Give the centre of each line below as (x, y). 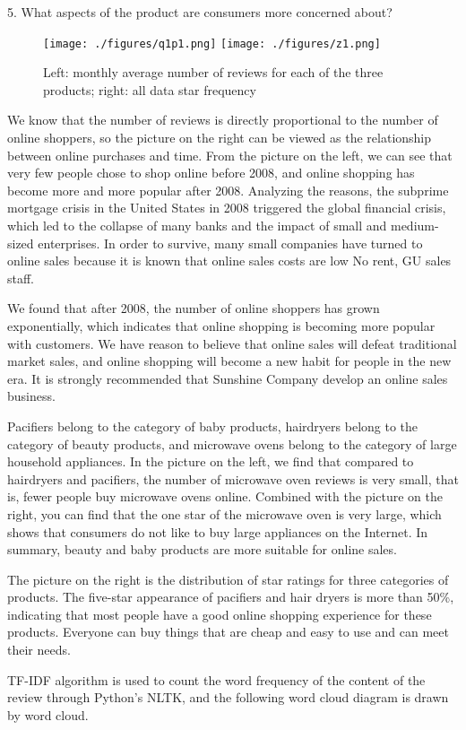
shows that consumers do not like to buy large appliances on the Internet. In (218, 531)
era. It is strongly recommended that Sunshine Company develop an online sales (228, 378)
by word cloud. (48, 714)
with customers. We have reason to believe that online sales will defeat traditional (232, 343)
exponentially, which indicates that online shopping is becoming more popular (221, 325)
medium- (414, 225)
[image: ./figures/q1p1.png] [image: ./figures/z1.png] (212, 43)
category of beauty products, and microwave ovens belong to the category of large (232, 443)
